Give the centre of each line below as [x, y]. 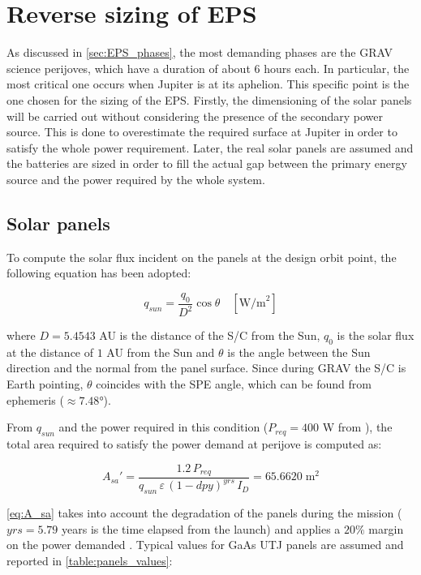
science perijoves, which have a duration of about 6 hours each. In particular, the [208, 68]
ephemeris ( [35, 399]
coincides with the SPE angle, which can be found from [234, 384]
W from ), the [357, 427]
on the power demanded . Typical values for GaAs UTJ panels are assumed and [205, 545]
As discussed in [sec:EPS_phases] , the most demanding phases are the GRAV [200, 52]
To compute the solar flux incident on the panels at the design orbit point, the [202, 257]
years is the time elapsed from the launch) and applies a [201, 528]
